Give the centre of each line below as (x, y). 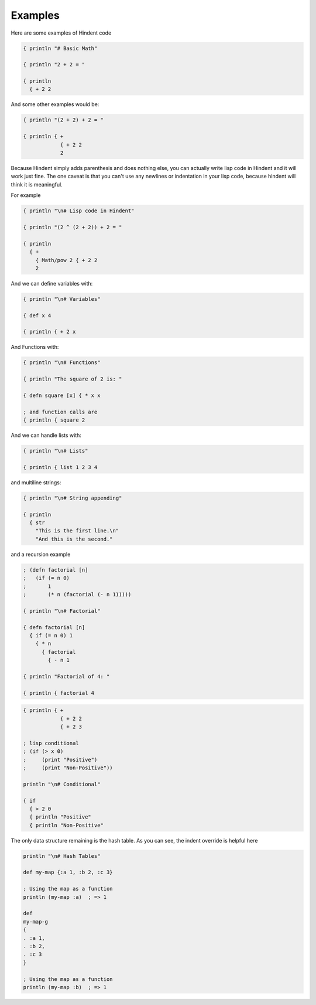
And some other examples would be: (55, 104)
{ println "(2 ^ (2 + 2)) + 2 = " (73, 227)
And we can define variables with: (52, 283)
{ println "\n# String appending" (73, 498)
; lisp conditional (51, 743)
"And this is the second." (74, 539)
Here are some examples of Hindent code (61, 33)
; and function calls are (60, 412)
